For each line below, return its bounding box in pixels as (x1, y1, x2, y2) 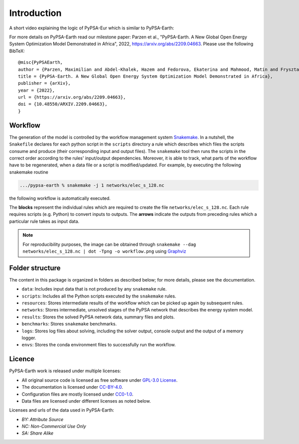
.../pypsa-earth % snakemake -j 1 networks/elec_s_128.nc (19, 182, 164, 188)
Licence (9, 355, 35, 363)
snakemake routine (9, 169, 48, 175)
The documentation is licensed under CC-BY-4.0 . (21, 384, 123, 390)
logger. (21, 335, 36, 341)
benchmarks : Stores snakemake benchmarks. (21, 321, 117, 327)
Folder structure (9, 264, 61, 272)
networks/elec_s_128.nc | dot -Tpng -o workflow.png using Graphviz (22, 248, 186, 254)
